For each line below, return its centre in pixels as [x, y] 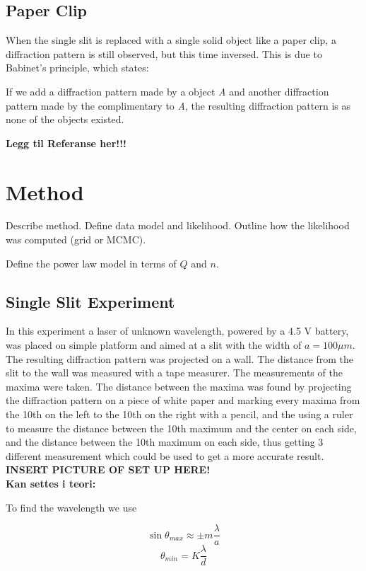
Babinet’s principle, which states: [77, 68]
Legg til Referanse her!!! [66, 143]
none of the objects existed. [65, 119]
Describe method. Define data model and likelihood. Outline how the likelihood [178, 225]
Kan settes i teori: [51, 483]
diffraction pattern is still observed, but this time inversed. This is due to [164, 53]
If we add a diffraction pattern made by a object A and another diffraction [167, 91]
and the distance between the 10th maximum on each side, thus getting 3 [165, 442]
